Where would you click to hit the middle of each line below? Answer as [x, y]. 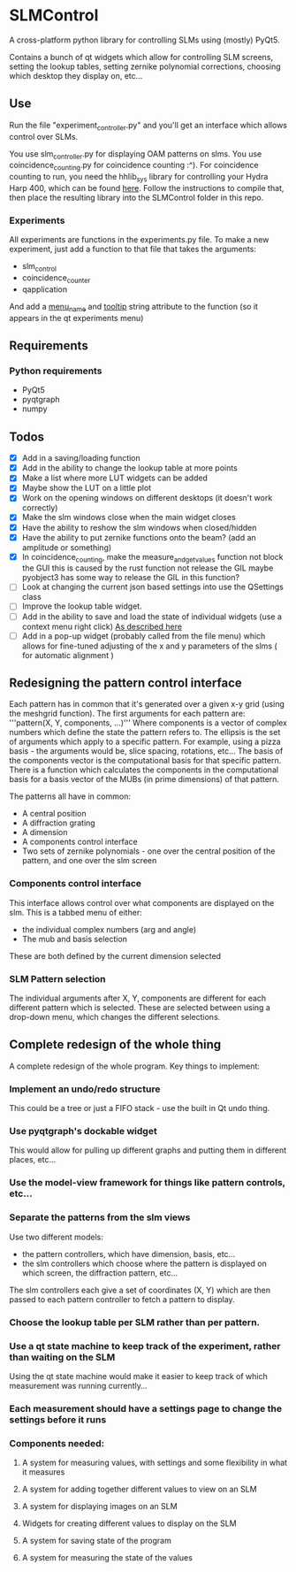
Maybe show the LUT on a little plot [87, 488]
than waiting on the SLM [62, 1357]
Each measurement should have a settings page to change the [146, 1408]
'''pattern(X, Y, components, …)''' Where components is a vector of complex [148, 723]
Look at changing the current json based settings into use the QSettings [153, 587]
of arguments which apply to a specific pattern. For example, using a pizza [145, 742]
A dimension [45, 832]
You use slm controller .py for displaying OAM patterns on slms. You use [136, 154]
